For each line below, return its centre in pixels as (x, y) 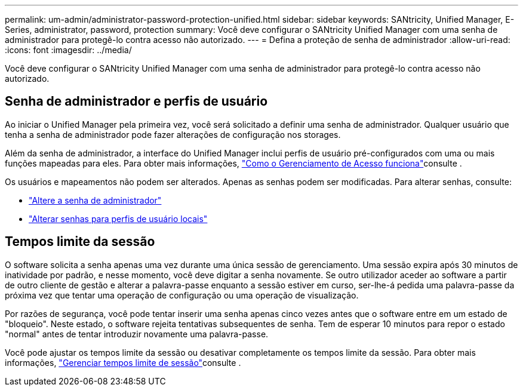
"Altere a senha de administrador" (95, 200)
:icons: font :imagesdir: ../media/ (68, 50)
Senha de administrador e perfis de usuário (136, 101)
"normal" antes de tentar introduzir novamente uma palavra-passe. (137, 334)
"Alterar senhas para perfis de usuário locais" (118, 218)
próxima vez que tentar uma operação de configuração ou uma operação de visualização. (182, 295)
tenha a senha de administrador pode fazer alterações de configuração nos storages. (173, 134)
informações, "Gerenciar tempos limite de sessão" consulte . (123, 362)
